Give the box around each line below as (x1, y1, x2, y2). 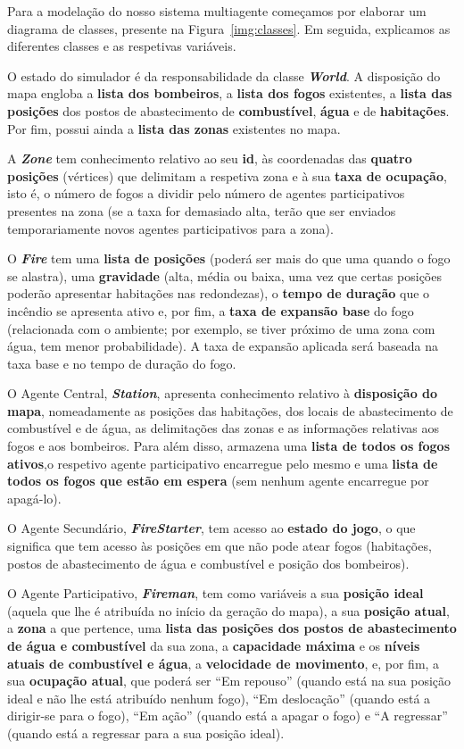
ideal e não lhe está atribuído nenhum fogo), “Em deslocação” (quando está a (7, 688, 431, 707)
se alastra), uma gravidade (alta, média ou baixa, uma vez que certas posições (7, 266, 442, 285)
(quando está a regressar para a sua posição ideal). (7, 723, 285, 742)
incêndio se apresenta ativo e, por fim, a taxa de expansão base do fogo (7, 301, 414, 320)
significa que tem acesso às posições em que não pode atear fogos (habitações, (7, 537, 432, 555)
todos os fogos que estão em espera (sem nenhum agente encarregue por (7, 471, 429, 490)
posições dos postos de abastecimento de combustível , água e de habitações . (7, 101, 450, 120)
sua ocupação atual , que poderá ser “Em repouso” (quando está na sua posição (7, 671, 452, 690)
